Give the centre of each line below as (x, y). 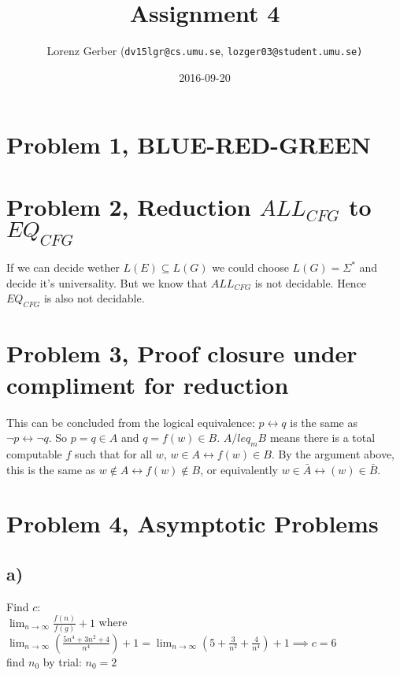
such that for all (113, 453)
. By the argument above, (333, 453)
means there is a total (322, 438)
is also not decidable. (94, 298)
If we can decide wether (63, 267)
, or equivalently (239, 469)
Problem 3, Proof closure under (182, 353)
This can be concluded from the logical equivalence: (131, 422)
